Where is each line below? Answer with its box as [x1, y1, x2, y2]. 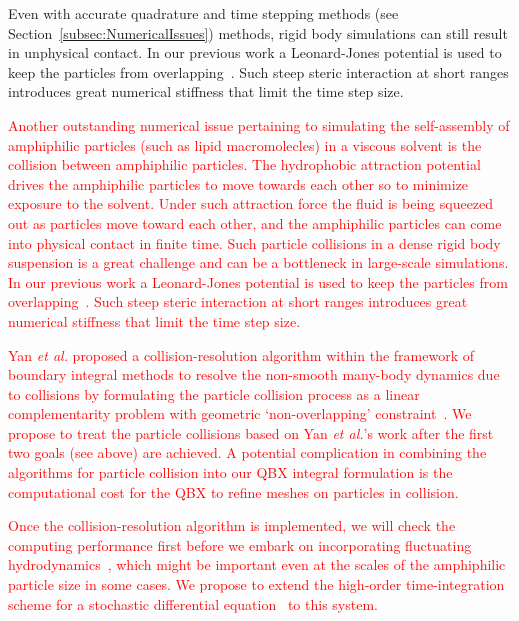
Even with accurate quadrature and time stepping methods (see [8, 3, 399, 23]
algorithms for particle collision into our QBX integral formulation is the [8, 462, 453, 483]
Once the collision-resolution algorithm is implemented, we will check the [8, 515, 456, 536]
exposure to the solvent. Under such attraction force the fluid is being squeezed [8, 193, 494, 214]
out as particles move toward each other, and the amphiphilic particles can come [8, 212, 502, 233]
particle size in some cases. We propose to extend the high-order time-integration [8, 574, 505, 595]
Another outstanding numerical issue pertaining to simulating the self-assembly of [8, 114, 510, 135]
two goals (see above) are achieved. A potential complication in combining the [8, 442, 487, 463]
